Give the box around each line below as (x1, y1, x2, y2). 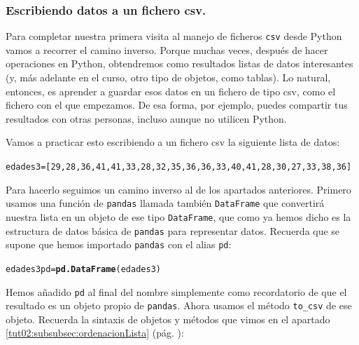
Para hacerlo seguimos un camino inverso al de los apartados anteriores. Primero (6, 182, 351, 196)
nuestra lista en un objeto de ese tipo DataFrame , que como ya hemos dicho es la (6, 209, 351, 224)
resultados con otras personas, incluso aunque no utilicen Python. (6, 111, 287, 126)
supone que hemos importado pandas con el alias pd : (6, 237, 232, 252)
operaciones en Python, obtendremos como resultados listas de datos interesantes (6, 56, 353, 71)
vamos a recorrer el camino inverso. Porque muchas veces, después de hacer (6, 42, 328, 57)
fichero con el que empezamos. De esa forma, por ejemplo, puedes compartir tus (6, 97, 348, 112)
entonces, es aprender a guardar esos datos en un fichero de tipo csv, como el (6, 83, 336, 98)
